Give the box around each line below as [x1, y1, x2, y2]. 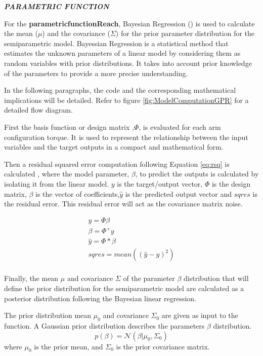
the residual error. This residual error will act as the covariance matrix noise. [4, 198, 243, 209]
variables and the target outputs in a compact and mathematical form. [4, 141, 224, 152]
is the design [211, 178, 251, 189]
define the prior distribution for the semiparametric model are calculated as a [4, 282, 244, 293]
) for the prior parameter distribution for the [115, 28, 255, 39]
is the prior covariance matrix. [116, 341, 210, 351]
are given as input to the [161, 310, 238, 321]
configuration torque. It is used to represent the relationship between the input [4, 131, 248, 142]
